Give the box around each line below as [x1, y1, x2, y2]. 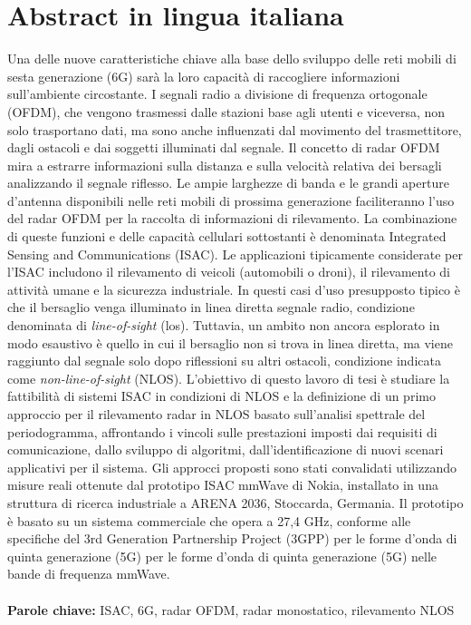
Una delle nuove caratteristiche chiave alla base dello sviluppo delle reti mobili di [7, 49, 457, 68]
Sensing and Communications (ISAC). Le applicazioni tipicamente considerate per [7, 244, 463, 263]
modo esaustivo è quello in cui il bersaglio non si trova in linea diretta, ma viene [7, 333, 453, 352]
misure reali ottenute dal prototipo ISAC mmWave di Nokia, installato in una [7, 475, 438, 494]
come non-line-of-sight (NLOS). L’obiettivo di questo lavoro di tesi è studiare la [7, 368, 450, 387]
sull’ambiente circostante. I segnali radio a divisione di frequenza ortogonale [7, 84, 428, 103]
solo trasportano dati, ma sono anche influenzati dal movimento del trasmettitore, [7, 120, 462, 139]
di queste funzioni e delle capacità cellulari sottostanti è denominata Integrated [7, 227, 447, 246]
